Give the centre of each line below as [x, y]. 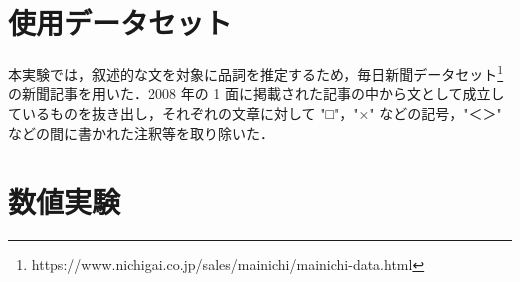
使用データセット [120, 22]
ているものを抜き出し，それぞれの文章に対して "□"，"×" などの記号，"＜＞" [255, 112]
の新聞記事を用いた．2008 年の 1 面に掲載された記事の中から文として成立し [256, 93]
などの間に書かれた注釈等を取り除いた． [141, 132]
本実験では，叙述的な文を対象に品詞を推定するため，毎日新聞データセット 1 [256, 72]
